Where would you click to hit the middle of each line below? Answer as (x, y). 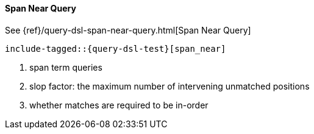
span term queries (66, 67)
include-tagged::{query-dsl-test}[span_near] (116, 48)
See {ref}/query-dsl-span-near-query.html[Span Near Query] (128, 30)
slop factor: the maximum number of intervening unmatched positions (169, 86)
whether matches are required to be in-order (119, 105)
